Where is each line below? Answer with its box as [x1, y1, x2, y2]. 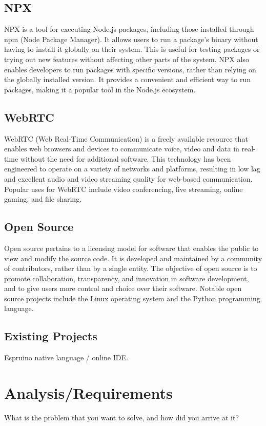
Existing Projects [4, 328, 97, 344]
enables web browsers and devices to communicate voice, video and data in [4, 143, 239, 154]
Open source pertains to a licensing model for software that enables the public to [4, 242, 259, 253]
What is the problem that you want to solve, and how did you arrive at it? [4, 412, 239, 422]
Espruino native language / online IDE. [4, 352, 128, 363]
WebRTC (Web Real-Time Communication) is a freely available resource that [4, 133, 248, 144]
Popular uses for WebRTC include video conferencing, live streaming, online [4, 183, 243, 194]
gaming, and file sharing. [4, 193, 82, 204]
